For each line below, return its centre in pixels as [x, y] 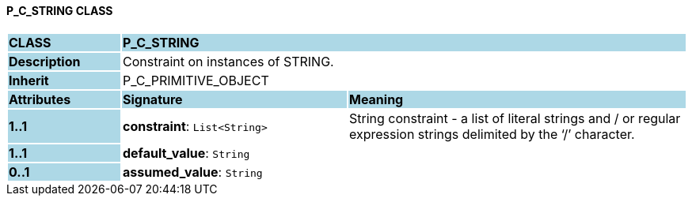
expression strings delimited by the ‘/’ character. [492, 134]
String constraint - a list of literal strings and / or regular [515, 118]
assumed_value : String [192, 172]
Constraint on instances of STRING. [228, 61]
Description [45, 61]
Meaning [376, 99]
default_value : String [186, 153]
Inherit [29, 80]
